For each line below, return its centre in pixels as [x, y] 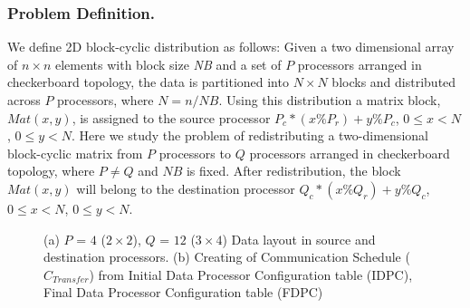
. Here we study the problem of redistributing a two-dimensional [250, 135]
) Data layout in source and [299, 239]
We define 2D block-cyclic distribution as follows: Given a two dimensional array [231, 47]
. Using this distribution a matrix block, [330, 100]
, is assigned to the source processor [171, 117]
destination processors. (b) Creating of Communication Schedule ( [227, 257]
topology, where [51, 171]
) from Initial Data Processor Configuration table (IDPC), [251, 274]
